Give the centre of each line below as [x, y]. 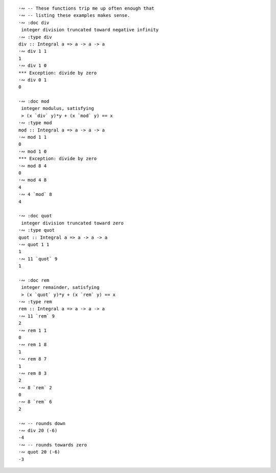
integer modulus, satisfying [58, 108]
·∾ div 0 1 [33, 80]
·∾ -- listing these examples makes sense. [74, 16]
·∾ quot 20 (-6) [39, 452]
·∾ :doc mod [34, 102]
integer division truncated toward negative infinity [90, 30]
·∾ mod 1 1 [33, 137]
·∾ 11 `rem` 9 [37, 316]
